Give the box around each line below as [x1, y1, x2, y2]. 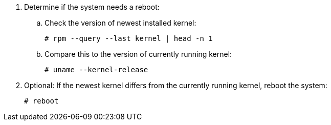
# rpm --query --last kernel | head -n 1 [45, 34, 213, 43]
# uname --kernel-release [45, 66, 148, 74]
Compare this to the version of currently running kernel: [45, 50, 232, 58]
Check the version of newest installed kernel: [45, 18, 196, 27]
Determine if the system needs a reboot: [24, 3, 160, 11]
